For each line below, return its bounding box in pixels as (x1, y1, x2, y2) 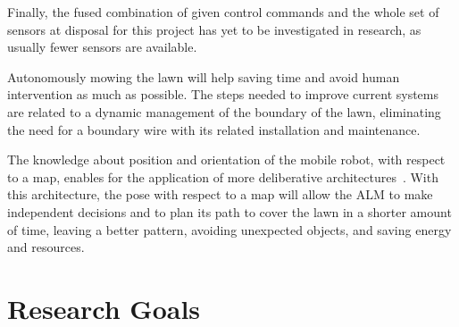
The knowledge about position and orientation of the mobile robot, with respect (7, 150, 446, 169)
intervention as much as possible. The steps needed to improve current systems (7, 85, 438, 104)
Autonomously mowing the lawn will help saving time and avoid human (7, 67, 400, 86)
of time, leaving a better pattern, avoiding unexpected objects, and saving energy (7, 220, 452, 239)
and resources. (7, 238, 85, 256)
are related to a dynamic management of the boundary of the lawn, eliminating (7, 102, 441, 121)
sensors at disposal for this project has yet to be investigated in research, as (7, 20, 421, 38)
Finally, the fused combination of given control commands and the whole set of (7, 3, 439, 21)
